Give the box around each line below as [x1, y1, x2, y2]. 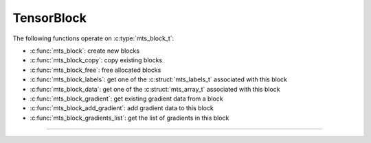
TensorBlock [12, 10, 87, 25]
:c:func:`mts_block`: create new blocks [30, 47, 140, 55]
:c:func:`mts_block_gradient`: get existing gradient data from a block [30, 94, 223, 103]
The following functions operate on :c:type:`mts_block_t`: [12, 34, 175, 42]
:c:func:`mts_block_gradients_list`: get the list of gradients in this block [30, 114, 229, 122]
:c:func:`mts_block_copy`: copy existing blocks [30, 56, 163, 64]
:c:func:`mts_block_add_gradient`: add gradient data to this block [30, 104, 214, 112]
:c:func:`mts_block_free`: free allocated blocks [30, 66, 161, 74]
